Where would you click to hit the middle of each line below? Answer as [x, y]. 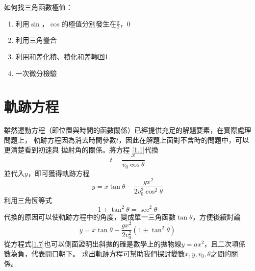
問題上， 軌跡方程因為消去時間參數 [60, 139]
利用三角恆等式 [28, 200]
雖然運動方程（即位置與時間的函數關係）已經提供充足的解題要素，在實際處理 [127, 130]
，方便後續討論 [217, 216]
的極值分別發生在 [89, 23]
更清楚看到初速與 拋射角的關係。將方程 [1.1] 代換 [81, 149]
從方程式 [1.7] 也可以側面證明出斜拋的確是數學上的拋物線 [93, 244]
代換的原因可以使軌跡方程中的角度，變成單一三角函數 [90, 216]
